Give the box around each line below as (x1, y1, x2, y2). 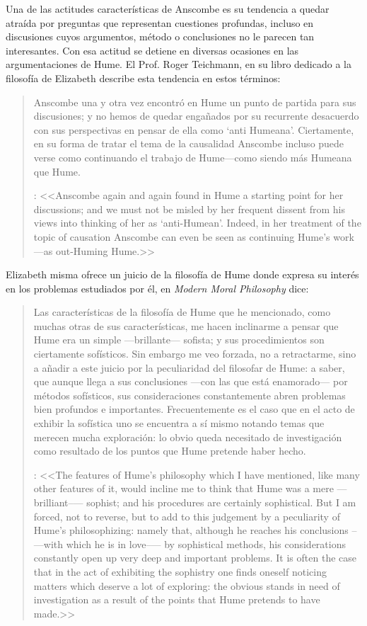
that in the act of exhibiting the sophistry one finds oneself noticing (33, 564, 327, 579)
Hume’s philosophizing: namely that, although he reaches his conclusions (33, 523, 349, 537)
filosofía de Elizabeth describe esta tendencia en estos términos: (6, 70, 281, 85)
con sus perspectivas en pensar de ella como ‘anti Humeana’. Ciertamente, (33, 122, 354, 137)
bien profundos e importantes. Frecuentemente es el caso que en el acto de (33, 402, 355, 416)
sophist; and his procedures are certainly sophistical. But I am (86, 495, 356, 509)
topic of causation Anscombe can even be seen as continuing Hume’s (33, 229, 330, 244)
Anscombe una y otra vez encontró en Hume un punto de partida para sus (33, 94, 356, 109)
